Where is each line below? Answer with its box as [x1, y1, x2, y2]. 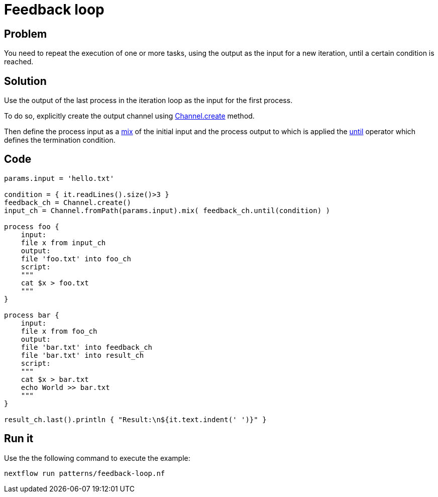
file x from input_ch [21, 238, 106, 247]
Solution [4, 74, 47, 87]
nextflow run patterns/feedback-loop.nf [4, 469, 165, 477]
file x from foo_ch [21, 327, 97, 335]
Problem [4, 27, 47, 40]
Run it [4, 432, 34, 445]
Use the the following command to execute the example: [4, 453, 190, 462]
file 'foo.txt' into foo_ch [21, 254, 131, 263]
